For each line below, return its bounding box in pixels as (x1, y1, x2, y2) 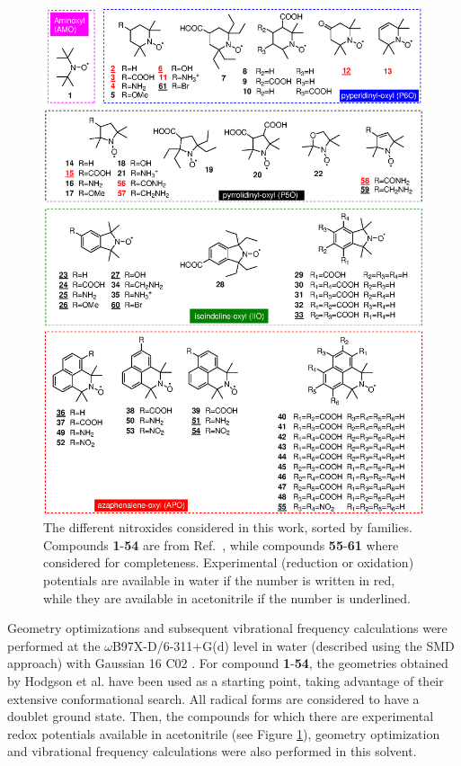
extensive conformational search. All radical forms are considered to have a (7, 689, 420, 708)
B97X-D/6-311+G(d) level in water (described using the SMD (111, 636, 455, 655)
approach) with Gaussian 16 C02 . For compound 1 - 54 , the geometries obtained (7, 654, 448, 672)
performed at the (7, 636, 101, 655)
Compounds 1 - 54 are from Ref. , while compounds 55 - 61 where (43, 535, 399, 554)
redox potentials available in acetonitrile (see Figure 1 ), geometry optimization (7, 724, 440, 743)
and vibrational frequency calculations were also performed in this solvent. (7, 742, 417, 761)
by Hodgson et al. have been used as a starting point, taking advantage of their (7, 671, 444, 690)
